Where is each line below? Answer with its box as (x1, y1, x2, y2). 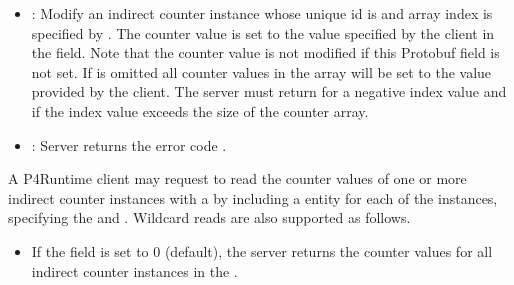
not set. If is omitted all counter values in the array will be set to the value (31, 61, 492, 82)
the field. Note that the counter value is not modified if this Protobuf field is (31, 42, 500, 63)
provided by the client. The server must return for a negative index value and (31, 81, 507, 102)
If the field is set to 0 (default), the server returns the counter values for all (31, 240, 493, 261)
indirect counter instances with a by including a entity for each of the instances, (8, 187, 498, 208)
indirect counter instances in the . (31, 260, 238, 281)
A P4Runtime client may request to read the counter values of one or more (8, 168, 467, 189)
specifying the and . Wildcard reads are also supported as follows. (8, 207, 411, 228)
